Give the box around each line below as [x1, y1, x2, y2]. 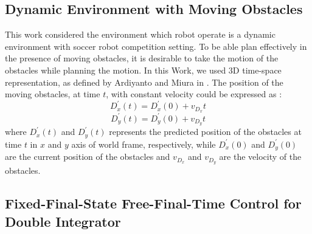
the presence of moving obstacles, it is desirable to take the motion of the [5, 52, 279, 64]
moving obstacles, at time [5, 88, 100, 100]
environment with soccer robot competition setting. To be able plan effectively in [5, 40, 307, 52]
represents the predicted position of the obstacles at [109, 125, 302, 138]
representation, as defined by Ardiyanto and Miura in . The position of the [5, 75, 283, 88]
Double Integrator [5, 212, 121, 230]
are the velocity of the [219, 150, 302, 163]
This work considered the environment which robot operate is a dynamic [5, 28, 276, 41]
